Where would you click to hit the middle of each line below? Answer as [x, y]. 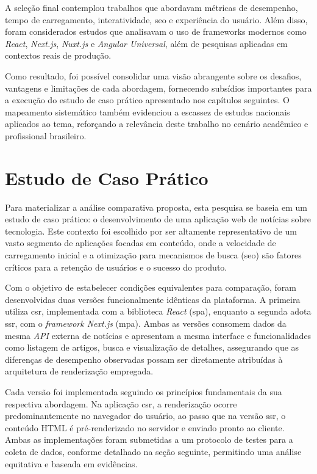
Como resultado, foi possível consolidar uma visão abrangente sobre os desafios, [153, 75]
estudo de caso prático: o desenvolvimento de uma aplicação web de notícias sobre [158, 219]
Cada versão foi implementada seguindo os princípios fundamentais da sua [144, 391]
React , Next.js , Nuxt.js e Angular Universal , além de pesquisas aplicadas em [146, 43]
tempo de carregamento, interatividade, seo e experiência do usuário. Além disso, [156, 19]
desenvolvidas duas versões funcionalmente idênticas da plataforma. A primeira [153, 299]
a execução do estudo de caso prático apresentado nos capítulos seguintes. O [147, 100]
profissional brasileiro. [46, 135]
